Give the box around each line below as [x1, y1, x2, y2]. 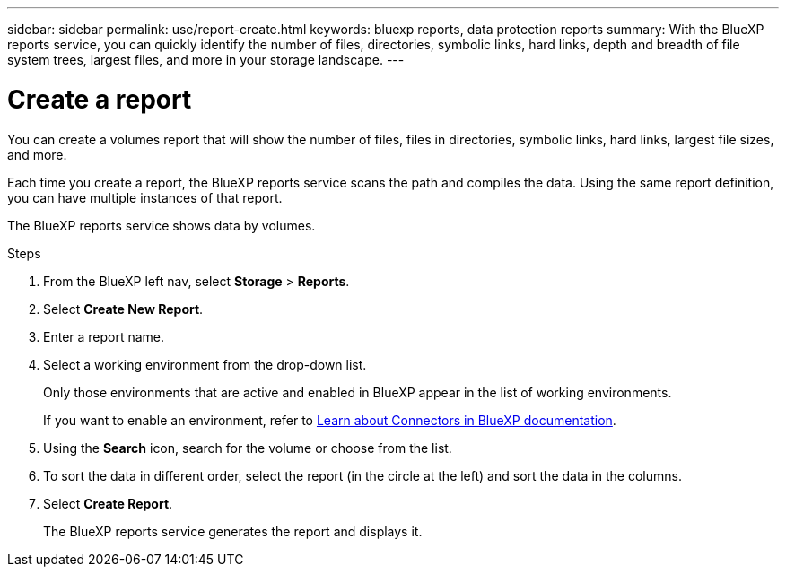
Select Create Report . [43, 495, 173, 511]
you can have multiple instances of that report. [7, 189, 283, 205]
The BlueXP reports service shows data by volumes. [7, 217, 316, 233]
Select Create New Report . [43, 300, 204, 317]
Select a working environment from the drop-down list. [43, 356, 367, 372]
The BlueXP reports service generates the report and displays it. [43, 523, 423, 539]
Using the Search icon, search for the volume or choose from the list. [43, 439, 452, 456]
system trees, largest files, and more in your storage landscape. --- [7, 52, 405, 67]
